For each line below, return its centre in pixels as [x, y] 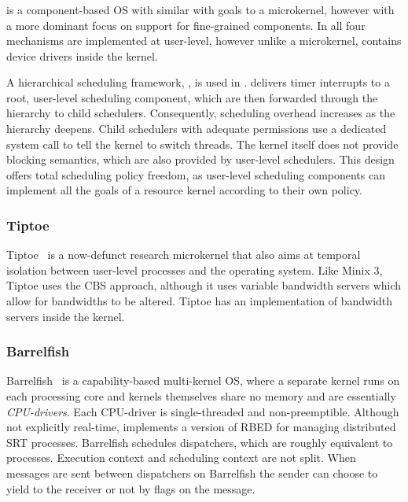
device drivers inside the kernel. [82, 55]
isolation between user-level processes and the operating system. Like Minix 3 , [195, 269]
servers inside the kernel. [66, 316]
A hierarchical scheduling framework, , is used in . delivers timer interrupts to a [198, 82]
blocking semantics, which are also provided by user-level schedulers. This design [200, 159]
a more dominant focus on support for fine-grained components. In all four [186, 25]
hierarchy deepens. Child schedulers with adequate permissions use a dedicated [197, 129]
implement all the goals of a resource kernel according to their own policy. [184, 190]
